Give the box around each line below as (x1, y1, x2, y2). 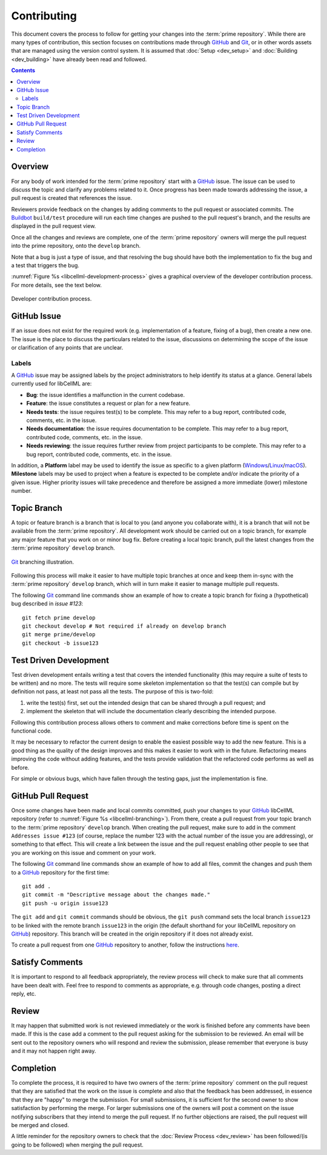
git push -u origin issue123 (22, 900, 108, 907)
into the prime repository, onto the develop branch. (11, 242, 141, 250)
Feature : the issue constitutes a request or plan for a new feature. (26, 400, 191, 407)
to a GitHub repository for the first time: (11, 868, 110, 876)
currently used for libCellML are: (11, 380, 92, 387)
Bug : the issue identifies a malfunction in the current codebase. (26, 391, 185, 398)
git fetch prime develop (22, 614, 96, 621)
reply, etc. (11, 990, 36, 997)
